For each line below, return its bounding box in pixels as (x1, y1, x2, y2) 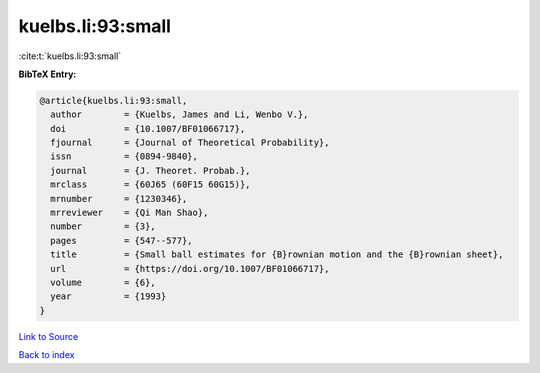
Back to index (18, 349, 75, 361)
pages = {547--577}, (50, 235, 194, 246)
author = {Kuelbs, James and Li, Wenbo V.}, (50, 109, 309, 120)
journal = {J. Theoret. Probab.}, (50, 165, 251, 176)
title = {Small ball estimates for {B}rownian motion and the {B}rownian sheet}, (50, 249, 504, 260)
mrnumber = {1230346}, (50, 193, 188, 204)
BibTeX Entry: (18, 68, 77, 80)
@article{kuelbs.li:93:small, (39, 95, 188, 106)
